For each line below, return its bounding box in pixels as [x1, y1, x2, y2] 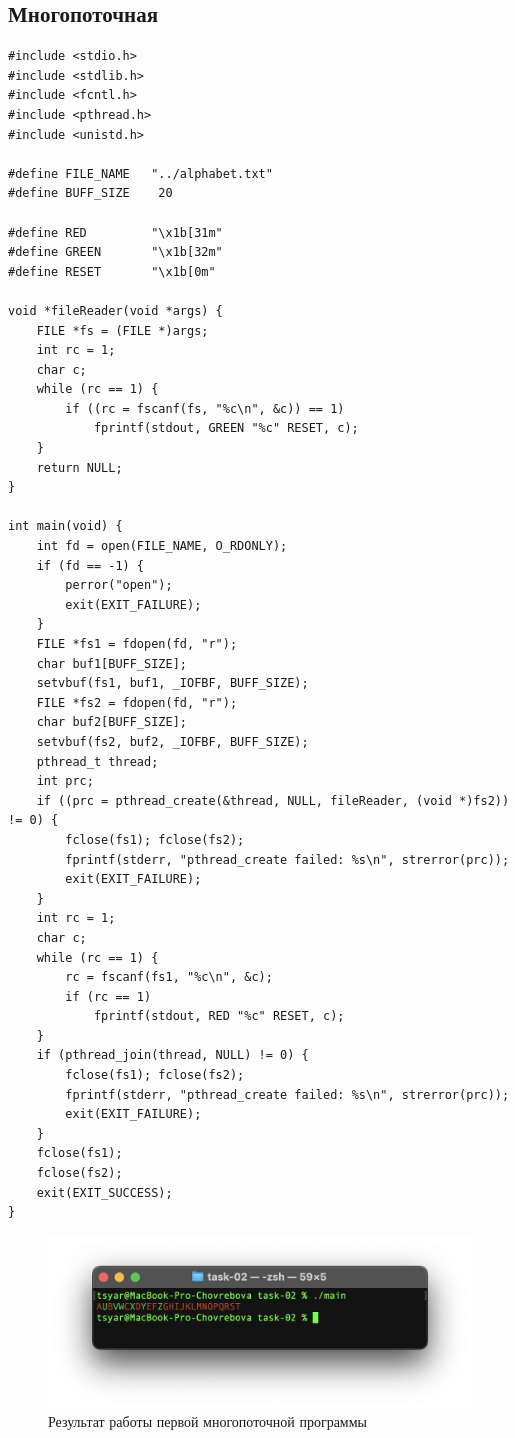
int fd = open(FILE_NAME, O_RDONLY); [36, 539, 288, 554]
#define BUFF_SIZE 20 [8, 186, 173, 201]
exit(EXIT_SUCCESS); [36, 1185, 173, 1200]
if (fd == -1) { [36, 558, 145, 573]
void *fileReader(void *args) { [8, 303, 223, 318]
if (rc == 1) [65, 989, 152, 1004]
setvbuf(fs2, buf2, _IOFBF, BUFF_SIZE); [36, 734, 309, 749]
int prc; [36, 774, 94, 789]
